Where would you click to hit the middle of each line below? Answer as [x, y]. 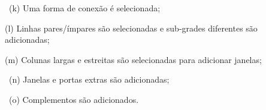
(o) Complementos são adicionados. [74, 99]
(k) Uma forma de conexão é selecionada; [84, 8]
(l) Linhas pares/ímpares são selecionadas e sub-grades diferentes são [131, 28]
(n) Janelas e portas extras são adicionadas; [89, 79]
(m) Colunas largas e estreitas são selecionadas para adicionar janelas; [133, 59]
